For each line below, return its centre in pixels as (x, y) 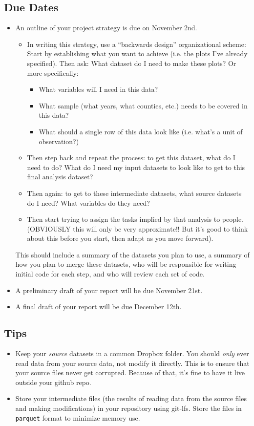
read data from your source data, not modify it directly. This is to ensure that (132, 363)
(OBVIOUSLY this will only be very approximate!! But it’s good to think (138, 228)
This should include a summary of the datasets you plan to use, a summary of (132, 254)
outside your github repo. (53, 382)
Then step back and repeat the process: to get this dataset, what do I (131, 158)
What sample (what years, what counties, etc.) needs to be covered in (143, 105)
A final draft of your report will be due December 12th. (98, 307)
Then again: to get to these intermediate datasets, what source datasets (134, 193)
